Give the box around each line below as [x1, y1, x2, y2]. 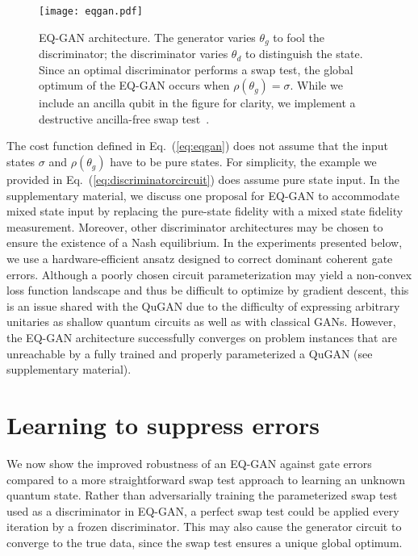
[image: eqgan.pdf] [39, 6, 143, 17]
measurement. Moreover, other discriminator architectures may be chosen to [6, 218, 383, 235]
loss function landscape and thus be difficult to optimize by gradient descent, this [6, 282, 409, 299]
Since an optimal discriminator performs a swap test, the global [39, 61, 353, 77]
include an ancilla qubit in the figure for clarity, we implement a [39, 94, 356, 111]
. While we [290, 77, 343, 94]
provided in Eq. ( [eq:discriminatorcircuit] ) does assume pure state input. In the [6, 171, 399, 188]
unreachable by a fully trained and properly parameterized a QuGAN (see [6, 345, 373, 362]
